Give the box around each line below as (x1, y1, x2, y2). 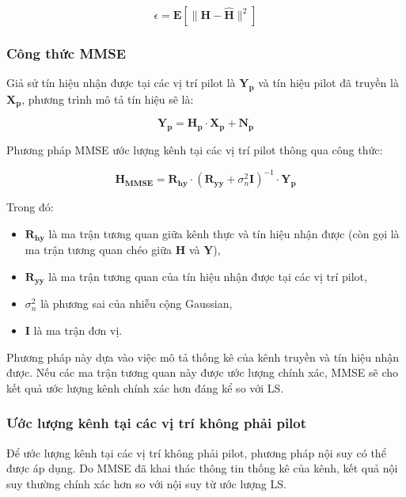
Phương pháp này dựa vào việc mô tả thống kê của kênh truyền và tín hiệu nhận (6, 348, 400, 365)
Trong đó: (6, 199, 54, 215)
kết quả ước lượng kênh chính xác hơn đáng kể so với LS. (6, 379, 284, 396)
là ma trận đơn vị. (33, 322, 123, 339)
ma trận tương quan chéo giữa (25, 241, 172, 258)
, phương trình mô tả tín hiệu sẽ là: (21, 91, 194, 108)
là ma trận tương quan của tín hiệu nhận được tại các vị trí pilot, (48, 268, 367, 284)
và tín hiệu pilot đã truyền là (258, 74, 399, 91)
